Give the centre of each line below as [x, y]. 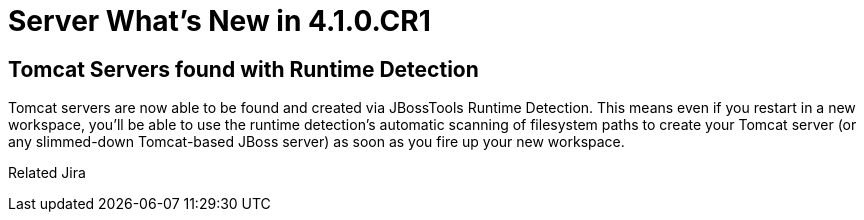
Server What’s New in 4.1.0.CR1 [219, 21]
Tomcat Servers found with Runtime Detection [243, 69]
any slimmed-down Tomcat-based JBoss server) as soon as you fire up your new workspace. [316, 142]
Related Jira [47, 173]
